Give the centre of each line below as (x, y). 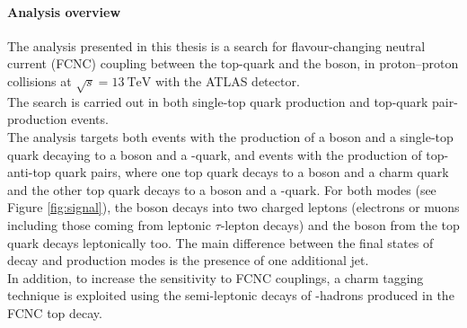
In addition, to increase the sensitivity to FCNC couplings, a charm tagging (216, 277)
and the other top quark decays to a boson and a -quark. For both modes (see (222, 189)
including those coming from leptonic (109, 224)
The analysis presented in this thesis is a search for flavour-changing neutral (216, 45)
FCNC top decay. (55, 312)
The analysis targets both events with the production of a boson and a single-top (230, 136)
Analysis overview (64, 11)
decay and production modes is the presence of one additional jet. (188, 260)
